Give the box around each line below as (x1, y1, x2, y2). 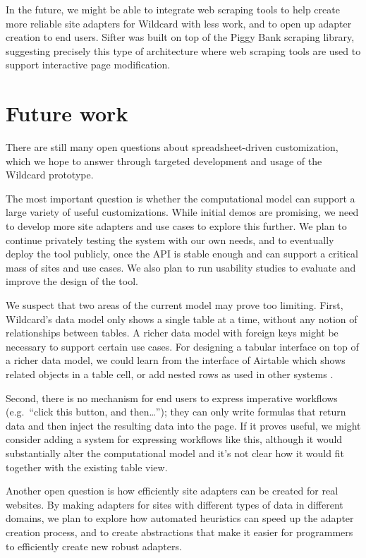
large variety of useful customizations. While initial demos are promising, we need (6, 205, 359, 219)
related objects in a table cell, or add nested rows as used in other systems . (6, 367, 334, 381)
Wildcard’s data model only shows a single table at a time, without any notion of (6, 311, 358, 326)
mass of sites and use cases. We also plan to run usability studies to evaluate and (6, 260, 356, 274)
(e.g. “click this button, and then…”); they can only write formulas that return (6, 404, 346, 419)
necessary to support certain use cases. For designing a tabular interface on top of (6, 339, 359, 353)
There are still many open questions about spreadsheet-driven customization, (6, 140, 338, 154)
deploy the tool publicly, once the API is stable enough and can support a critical (6, 246, 358, 261)
